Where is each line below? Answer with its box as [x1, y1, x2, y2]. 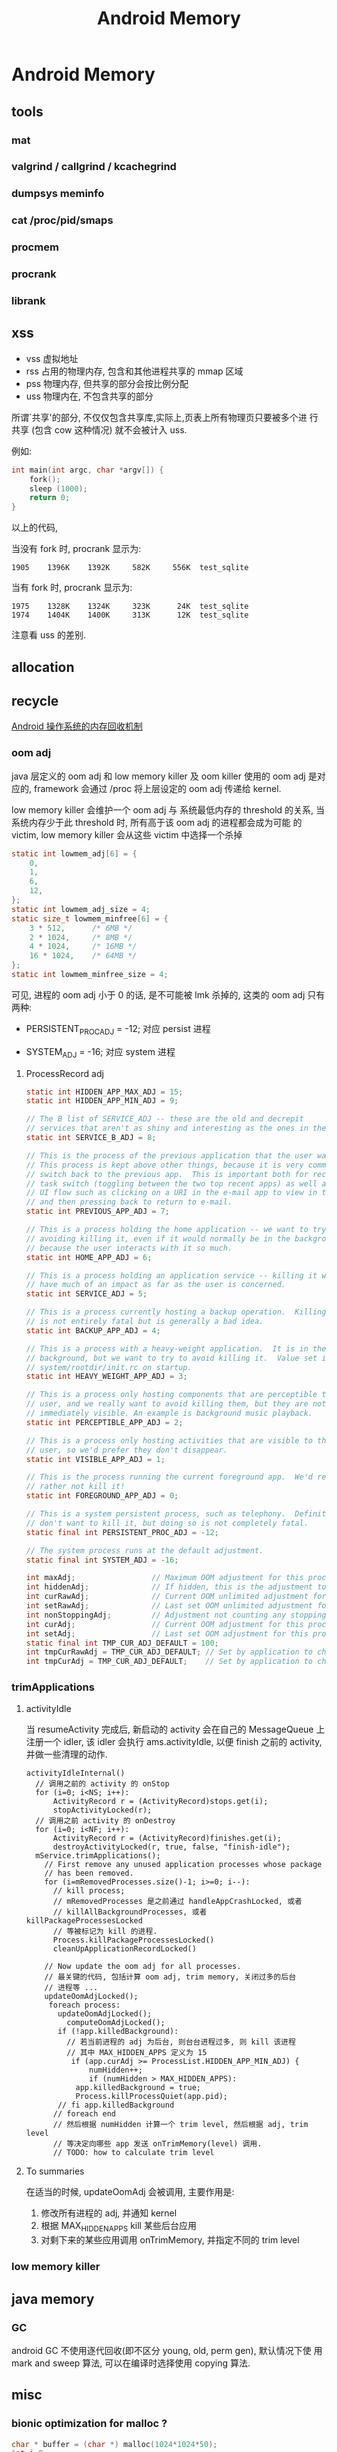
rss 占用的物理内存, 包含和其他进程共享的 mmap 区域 [25, 365, 244, 377]
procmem [11, 240, 59, 254]
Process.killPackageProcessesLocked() [52, 1935, 215, 1946]
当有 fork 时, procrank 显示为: [11, 582, 133, 594]
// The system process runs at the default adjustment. [25, 1545, 264, 1556]
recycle [11, 693, 59, 709]
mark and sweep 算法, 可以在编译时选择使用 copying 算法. [11, 2357, 251, 2369]
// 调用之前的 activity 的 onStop [35, 1779, 170, 1789]
